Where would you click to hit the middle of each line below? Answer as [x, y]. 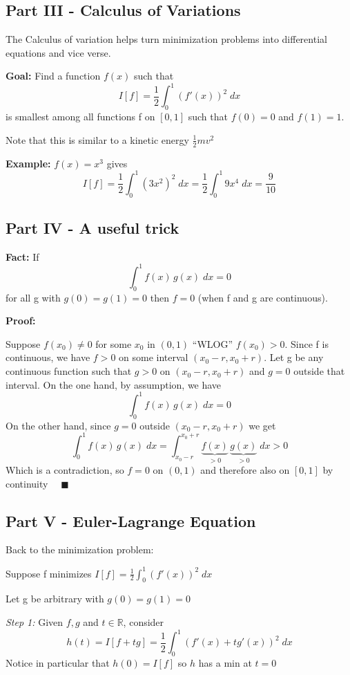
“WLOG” [213, 343]
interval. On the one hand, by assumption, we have [114, 384]
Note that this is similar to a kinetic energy [97, 139]
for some [114, 343]
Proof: [21, 321]
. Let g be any [294, 357]
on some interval [154, 357]
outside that [319, 371]
